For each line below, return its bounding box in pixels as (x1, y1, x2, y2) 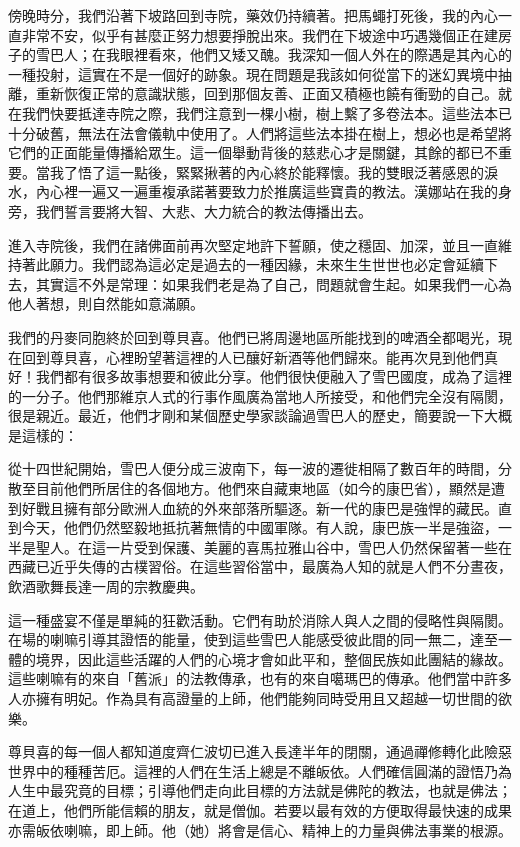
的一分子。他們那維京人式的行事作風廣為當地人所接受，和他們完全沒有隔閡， (8, 385, 512, 406)
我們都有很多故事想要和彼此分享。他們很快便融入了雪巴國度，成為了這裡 (35, 366, 512, 387)
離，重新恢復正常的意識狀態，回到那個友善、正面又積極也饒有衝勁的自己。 (8, 83, 498, 104)
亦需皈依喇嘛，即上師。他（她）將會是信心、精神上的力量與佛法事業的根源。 (8, 819, 512, 840)
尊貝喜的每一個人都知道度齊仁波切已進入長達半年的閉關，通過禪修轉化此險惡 (8, 741, 512, 762)
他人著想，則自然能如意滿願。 (8, 293, 204, 314)
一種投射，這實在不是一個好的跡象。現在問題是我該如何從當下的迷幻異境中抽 (8, 63, 512, 84)
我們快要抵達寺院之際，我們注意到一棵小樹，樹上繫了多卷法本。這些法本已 (21, 102, 512, 123)
